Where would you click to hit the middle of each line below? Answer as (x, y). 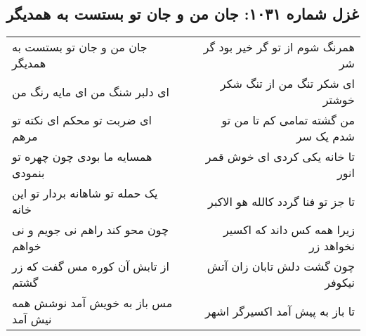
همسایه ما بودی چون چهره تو (82, 157)
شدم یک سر (325, 136)
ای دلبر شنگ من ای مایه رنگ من (91, 91)
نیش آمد (32, 319)
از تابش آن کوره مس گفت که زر (91, 266)
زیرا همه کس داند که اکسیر (289, 230)
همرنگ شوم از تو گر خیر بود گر (279, 47)
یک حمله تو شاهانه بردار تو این (85, 193)
